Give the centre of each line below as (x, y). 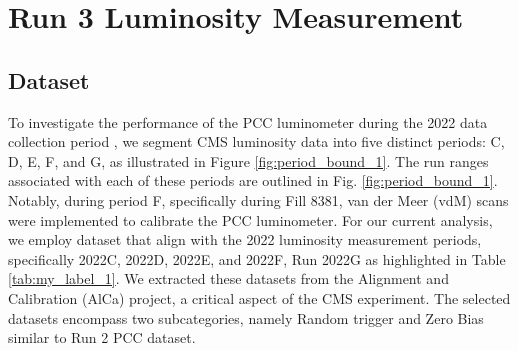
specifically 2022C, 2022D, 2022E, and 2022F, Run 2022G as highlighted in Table (257, 258)
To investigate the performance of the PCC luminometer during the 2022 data (248, 121)
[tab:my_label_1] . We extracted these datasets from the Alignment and (228, 278)
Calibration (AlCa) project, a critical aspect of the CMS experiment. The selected (259, 297)
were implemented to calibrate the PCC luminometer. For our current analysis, (250, 219)
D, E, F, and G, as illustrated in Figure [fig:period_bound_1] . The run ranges (248, 160)
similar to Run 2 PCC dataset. (102, 337)
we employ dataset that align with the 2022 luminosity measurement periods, (245, 239)
